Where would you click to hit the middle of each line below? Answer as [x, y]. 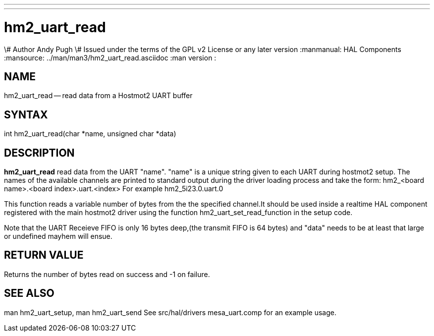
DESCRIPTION [39, 153]
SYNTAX [26, 114]
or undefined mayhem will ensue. [58, 236]
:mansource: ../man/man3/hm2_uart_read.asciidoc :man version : [110, 57]
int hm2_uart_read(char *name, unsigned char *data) [90, 134]
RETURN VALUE [44, 255]
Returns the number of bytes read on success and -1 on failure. [107, 274]
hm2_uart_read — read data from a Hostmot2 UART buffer [98, 96]
